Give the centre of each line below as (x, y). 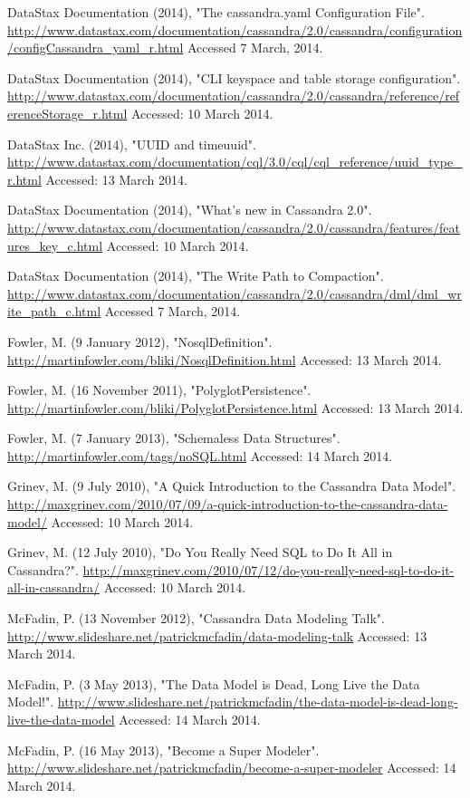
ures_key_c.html (55, 245)
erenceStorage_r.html (67, 113)
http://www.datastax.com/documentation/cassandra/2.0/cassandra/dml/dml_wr (235, 293)
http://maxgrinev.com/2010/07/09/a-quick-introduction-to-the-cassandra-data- (228, 504)
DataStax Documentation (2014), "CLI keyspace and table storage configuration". (234, 77)
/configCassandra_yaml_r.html (96, 48)
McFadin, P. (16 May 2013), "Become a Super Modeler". (163, 750)
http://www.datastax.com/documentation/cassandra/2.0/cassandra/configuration (235, 29)
